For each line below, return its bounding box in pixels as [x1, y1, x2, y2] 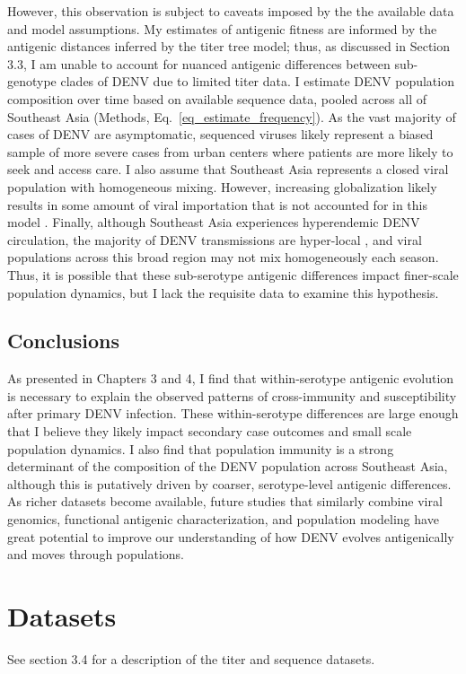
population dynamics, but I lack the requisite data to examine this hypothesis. [7, 283, 439, 302]
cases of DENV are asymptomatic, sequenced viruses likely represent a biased [7, 125, 434, 144]
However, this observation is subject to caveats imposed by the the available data [7, 2, 454, 20]
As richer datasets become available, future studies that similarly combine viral [7, 492, 443, 511]
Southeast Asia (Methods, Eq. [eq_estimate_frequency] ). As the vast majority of [7, 107, 456, 126]
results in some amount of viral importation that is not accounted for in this [7, 195, 428, 214]
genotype [7, 72, 57, 91]
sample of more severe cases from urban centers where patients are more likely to [7, 142, 453, 161]
